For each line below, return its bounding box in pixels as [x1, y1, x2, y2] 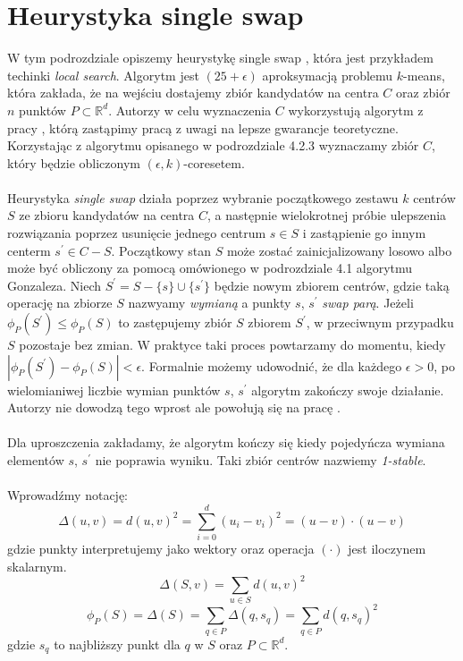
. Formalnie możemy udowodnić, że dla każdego [141, 356, 402, 375]
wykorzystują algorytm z [288, 100, 424, 119]
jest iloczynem [348, 538, 426, 557]
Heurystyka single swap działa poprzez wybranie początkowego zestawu [7, 188, 399, 207]
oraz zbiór [395, 83, 450, 102]
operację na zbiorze [7, 293, 113, 312]
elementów [7, 451, 64, 469]
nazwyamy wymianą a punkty [128, 293, 291, 312]
